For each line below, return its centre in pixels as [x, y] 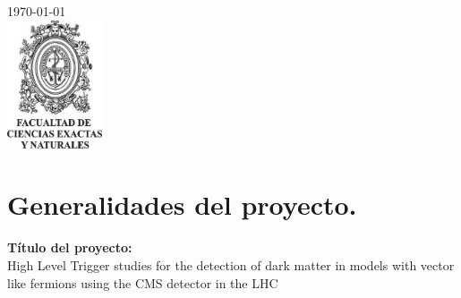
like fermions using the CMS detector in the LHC [143, 282]
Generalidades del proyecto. [182, 204]
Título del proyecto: [70, 247]
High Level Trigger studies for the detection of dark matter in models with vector [231, 264]
